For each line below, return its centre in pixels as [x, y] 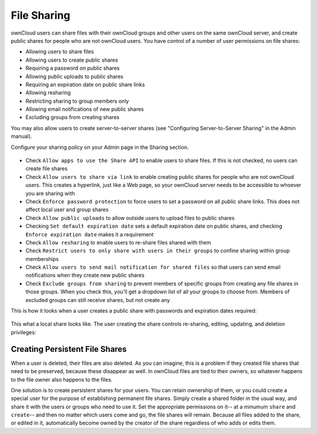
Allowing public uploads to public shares [74, 76]
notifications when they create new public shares [85, 275]
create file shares [46, 169]
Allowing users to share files [60, 52]
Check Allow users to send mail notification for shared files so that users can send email [153, 267]
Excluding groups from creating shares [72, 117]
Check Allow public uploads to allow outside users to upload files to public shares [130, 218]
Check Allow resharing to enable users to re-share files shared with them [118, 242]
